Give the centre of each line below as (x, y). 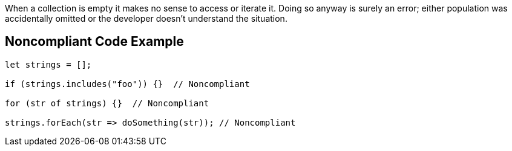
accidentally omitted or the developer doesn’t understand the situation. (146, 18)
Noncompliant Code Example (94, 42)
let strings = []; (48, 64)
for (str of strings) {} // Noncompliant (107, 103)
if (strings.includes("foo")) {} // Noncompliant (127, 84)
